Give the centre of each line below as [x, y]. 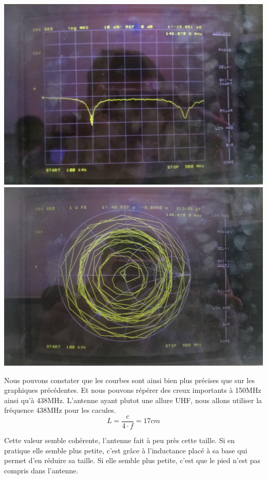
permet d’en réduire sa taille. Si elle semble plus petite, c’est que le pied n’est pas [132, 460]
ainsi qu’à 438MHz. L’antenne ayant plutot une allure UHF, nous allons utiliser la [133, 400]
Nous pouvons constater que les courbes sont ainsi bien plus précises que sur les [129, 380]
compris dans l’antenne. [41, 470]
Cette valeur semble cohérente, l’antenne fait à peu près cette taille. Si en [119, 440]
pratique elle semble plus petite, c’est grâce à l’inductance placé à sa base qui [126, 450]
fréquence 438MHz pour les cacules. [60, 410]
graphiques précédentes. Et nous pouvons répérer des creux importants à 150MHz [133, 390]
